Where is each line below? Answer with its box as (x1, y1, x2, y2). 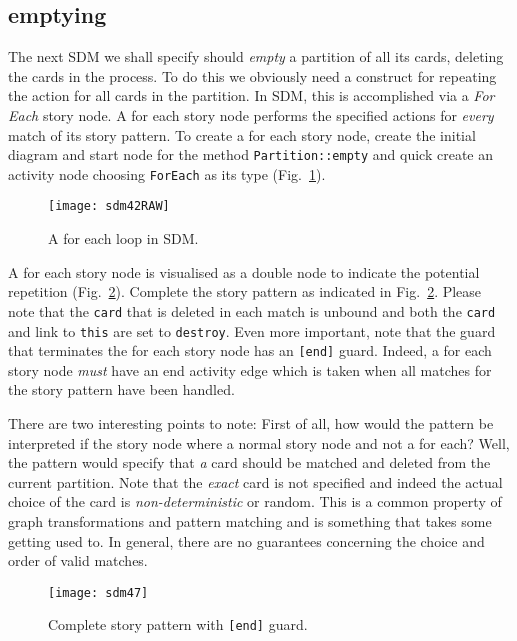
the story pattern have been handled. (8, 379, 235, 400)
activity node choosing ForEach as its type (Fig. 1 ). (8, 163, 326, 184)
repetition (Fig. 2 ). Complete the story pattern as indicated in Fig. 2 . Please (8, 281, 482, 302)
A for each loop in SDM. (48, 228, 199, 249)
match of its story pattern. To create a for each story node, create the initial (8, 124, 476, 145)
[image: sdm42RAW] (48, 199, 170, 214)
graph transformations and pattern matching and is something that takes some (8, 511, 492, 532)
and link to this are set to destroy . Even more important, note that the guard (8, 320, 496, 341)
